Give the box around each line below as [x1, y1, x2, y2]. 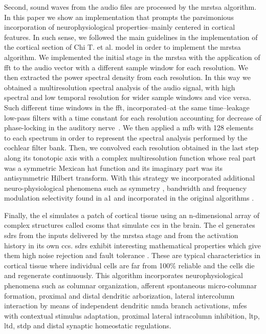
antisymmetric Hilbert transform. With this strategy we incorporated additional [4, 172, 255, 183]
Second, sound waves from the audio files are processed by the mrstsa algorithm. [4, 2, 257, 12]
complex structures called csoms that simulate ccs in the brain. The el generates [4, 220, 255, 230]
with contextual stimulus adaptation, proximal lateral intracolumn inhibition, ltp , [4, 310, 260, 321]
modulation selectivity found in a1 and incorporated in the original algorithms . [4, 192, 254, 203]
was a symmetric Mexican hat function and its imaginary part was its [4, 162, 223, 173]
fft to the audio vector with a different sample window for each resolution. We [4, 62, 249, 72]
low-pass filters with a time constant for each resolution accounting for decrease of [4, 112, 261, 123]
